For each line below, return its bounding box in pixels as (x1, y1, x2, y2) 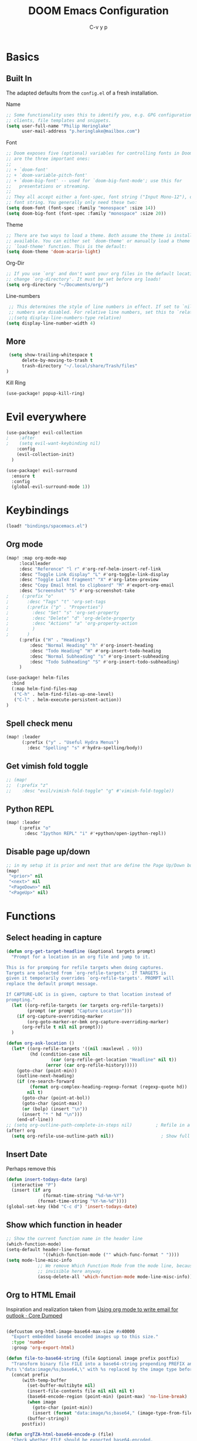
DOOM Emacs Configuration (28, 4, 169, 18)
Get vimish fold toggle (6, 761, 89, 771)
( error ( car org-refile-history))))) (45, 1062, 138, 1068)
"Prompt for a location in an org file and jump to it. (11, 954, 151, 960)
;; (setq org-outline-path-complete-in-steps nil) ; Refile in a (6, 1122, 191, 1128)
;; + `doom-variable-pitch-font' (6, 172, 88, 178)
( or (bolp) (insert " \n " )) (21, 1106, 88, 1112)
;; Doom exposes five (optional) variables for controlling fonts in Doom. (6, 150, 195, 156)
